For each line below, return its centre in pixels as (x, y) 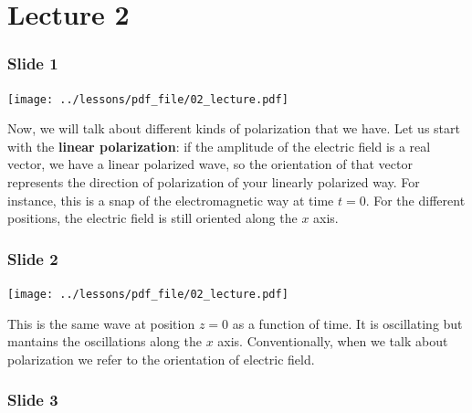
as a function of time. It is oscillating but (347, 323)
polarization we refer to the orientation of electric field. (161, 359)
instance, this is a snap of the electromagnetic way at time (171, 200)
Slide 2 (33, 258)
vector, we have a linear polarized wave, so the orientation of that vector (210, 164)
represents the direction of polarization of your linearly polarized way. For (214, 182)
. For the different (415, 200)
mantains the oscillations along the (105, 341)
